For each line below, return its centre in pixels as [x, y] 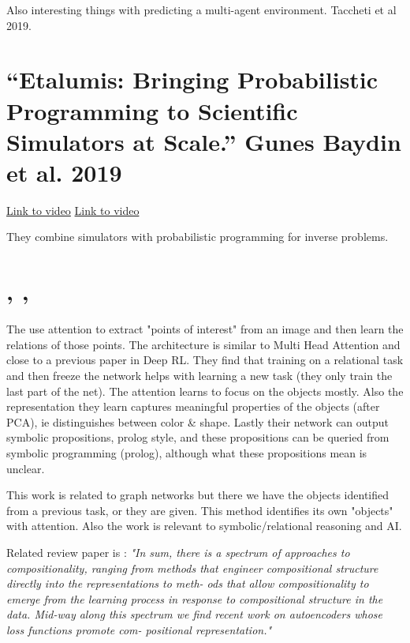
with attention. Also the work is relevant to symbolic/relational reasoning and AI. [204, 526]
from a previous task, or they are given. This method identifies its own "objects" [200, 510]
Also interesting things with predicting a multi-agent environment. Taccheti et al [201, 9]
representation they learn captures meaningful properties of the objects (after [193, 406]
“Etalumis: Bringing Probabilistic [192, 79]
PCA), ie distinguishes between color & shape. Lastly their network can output [198, 421]
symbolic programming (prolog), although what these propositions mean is [187, 452]
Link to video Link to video [73, 210]
